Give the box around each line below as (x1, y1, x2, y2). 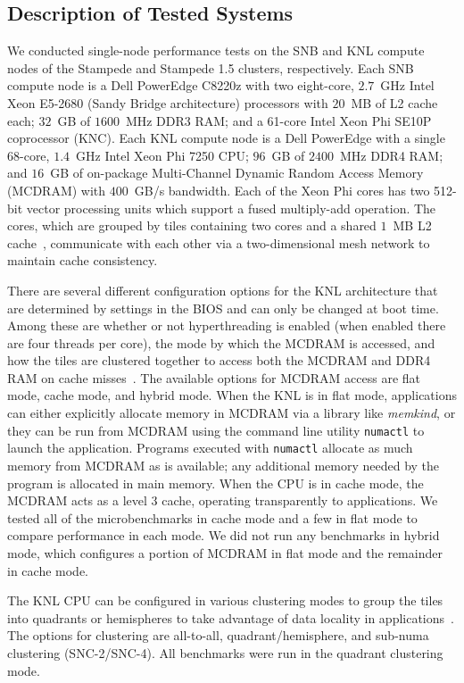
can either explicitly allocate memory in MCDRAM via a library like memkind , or (7, 404, 456, 422)
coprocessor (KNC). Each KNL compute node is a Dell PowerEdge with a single (7, 129, 445, 147)
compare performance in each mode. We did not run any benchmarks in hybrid (7, 526, 440, 545)
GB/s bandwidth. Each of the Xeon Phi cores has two (134, 180, 430, 199)
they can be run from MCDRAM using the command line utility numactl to (7, 421, 425, 439)
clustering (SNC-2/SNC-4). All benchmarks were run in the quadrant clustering (7, 643, 443, 662)
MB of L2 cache (351, 93, 438, 112)
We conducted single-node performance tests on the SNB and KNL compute (7, 41, 425, 60)
